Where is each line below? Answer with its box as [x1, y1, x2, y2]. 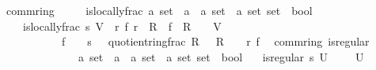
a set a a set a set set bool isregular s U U [78, 48, 364, 64]
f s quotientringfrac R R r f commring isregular [61, 33, 370, 50]
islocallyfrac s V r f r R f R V [22, 17, 222, 34]
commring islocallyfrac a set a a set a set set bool [6, 2, 313, 18]
